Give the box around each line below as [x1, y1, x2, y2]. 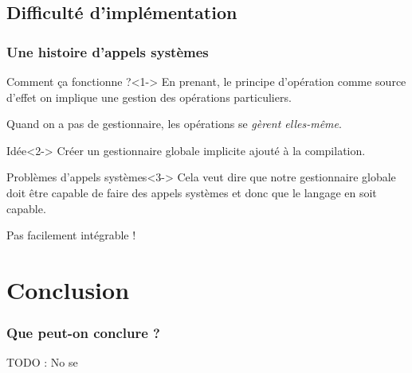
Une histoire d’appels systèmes [6, 41, 209, 61]
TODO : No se [6, 354, 78, 371]
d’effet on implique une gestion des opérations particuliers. [6, 88, 292, 105]
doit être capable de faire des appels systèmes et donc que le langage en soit [6, 184, 377, 200]
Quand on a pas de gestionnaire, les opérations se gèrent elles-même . [6, 115, 342, 132]
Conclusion [6, 273, 130, 305]
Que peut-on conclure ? [6, 323, 161, 343]
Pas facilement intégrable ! [6, 227, 136, 243]
